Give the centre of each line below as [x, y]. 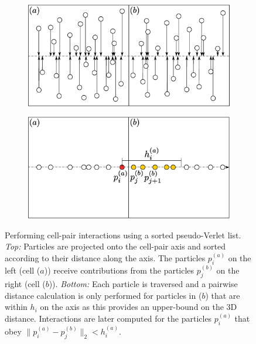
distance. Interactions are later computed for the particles [108, 318]
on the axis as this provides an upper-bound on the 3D [139, 307]
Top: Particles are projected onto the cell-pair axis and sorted [115, 246]
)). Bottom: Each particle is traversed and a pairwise [143, 284]
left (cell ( [23, 270]
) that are [223, 295]
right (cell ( [25, 284]
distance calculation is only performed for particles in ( [103, 295]
